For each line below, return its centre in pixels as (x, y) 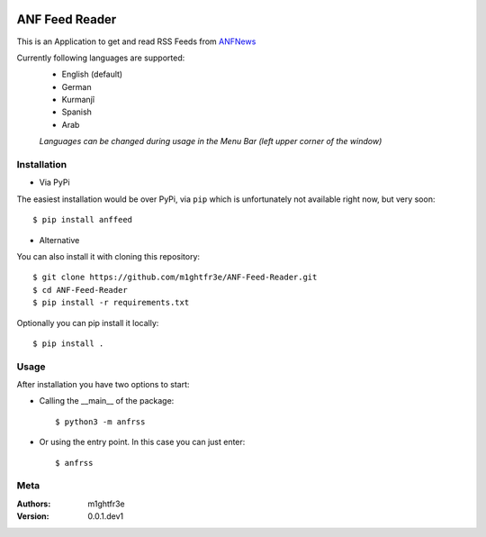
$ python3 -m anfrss (100, 422)
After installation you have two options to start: (103, 385)
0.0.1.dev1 (106, 516)
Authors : (34, 504)
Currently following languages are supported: (101, 58)
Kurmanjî (78, 100)
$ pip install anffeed (83, 220)
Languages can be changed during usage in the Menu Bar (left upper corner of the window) (211, 141)
